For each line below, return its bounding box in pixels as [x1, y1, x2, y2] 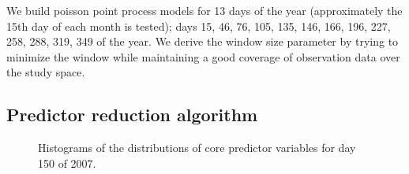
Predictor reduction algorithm [6, 102, 258, 127]
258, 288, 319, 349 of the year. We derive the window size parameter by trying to [6, 33, 399, 50]
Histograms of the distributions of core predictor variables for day [38, 139, 356, 156]
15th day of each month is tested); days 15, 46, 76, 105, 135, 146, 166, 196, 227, [6, 17, 391, 34]
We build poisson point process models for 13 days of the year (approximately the [6, 2, 403, 18]
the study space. [6, 64, 85, 80]
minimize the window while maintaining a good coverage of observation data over [6, 48, 400, 65]
